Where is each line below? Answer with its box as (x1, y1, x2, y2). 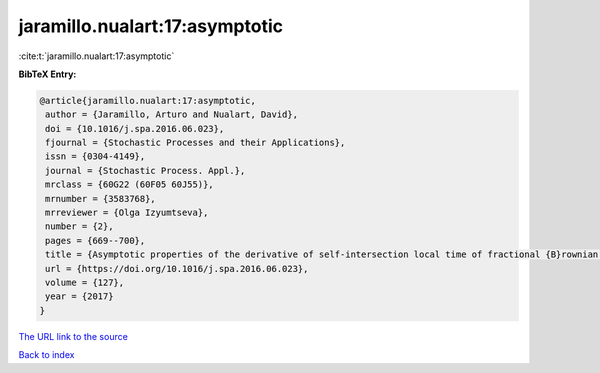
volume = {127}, (45, 277, 125, 288)
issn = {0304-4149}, (45, 151, 146, 162)
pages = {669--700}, (45, 235, 146, 246)
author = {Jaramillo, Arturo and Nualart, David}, (45, 109, 299, 120)
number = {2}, (45, 221, 114, 232)
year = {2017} (45, 291, 114, 302)
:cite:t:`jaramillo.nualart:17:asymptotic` (18, 50, 175, 62)
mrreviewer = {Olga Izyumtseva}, (45, 207, 209, 219)
